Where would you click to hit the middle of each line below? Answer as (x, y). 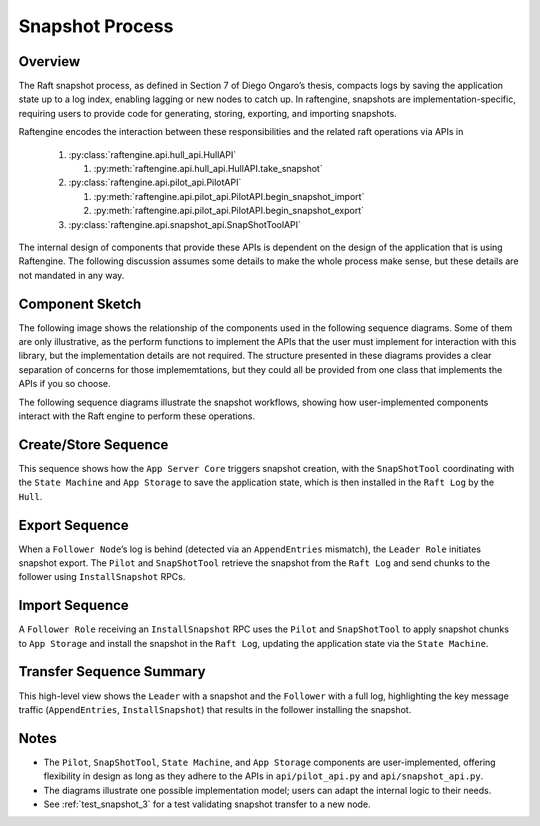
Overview (49, 61)
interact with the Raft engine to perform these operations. (137, 416)
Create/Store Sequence (93, 444)
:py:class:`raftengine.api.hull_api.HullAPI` (152, 154)
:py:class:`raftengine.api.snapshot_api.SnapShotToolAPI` (185, 224)
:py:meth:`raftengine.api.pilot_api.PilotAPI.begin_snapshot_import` (229, 196)
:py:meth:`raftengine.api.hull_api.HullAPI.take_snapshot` (208, 169)
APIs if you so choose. (64, 384)
